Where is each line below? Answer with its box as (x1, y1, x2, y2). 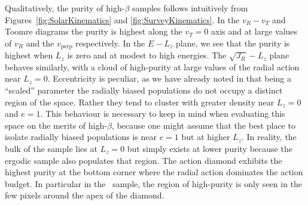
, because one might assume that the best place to (111, 119, 295, 131)
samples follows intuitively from (132, 2, 248, 14)
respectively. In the (75, 36, 145, 49)
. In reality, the (242, 131, 297, 143)
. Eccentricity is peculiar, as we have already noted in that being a (47, 72, 291, 85)
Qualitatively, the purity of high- (5, 2, 125, 14)
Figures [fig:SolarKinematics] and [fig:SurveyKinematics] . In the (5, 13, 240, 26)
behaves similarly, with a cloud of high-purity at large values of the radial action (5, 60, 300, 73)
